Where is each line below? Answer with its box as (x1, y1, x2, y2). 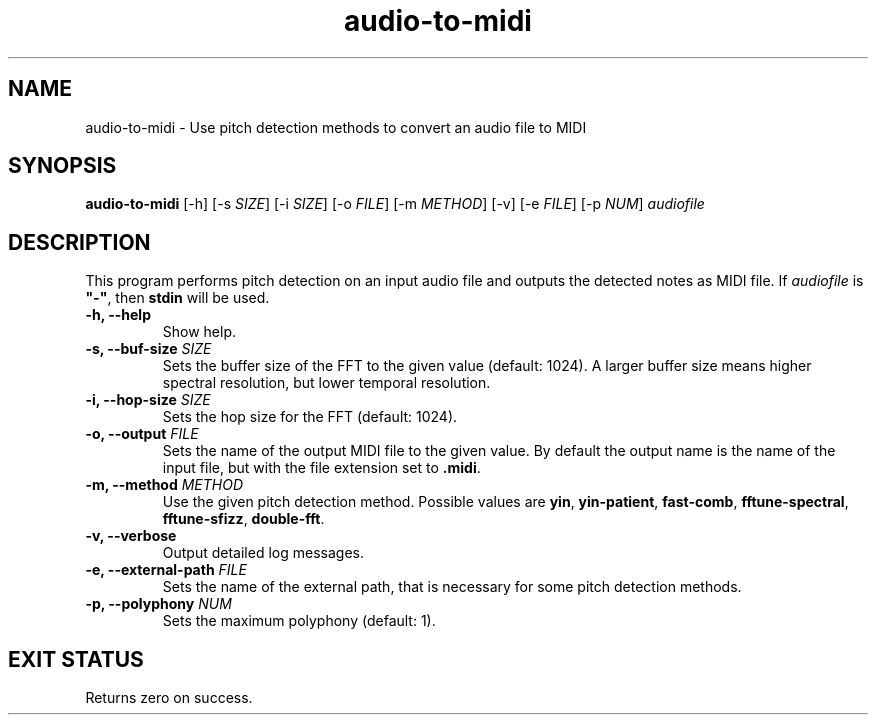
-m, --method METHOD (85, 476, 244, 494)
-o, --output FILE (85, 425, 199, 443)
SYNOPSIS (8, 153, 117, 179)
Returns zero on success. (85, 689, 253, 707)
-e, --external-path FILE (85, 561, 247, 579)
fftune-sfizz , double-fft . (162, 510, 325, 528)
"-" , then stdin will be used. (85, 289, 270, 307)
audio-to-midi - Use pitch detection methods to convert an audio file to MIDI (85, 118, 587, 136)
